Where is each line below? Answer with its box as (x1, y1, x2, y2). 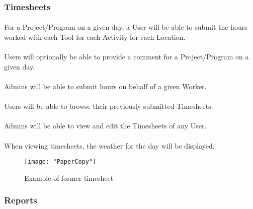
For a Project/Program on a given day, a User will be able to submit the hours (4, 22, 247, 32)
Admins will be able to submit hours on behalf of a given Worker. (4, 81, 207, 91)
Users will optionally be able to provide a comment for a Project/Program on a (4, 51, 249, 62)
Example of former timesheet (24, 172, 114, 183)
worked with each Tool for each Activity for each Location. (4, 32, 186, 42)
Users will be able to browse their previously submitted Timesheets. (4, 101, 213, 111)
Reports (4, 194, 37, 206)
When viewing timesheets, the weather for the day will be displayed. (4, 140, 215, 151)
